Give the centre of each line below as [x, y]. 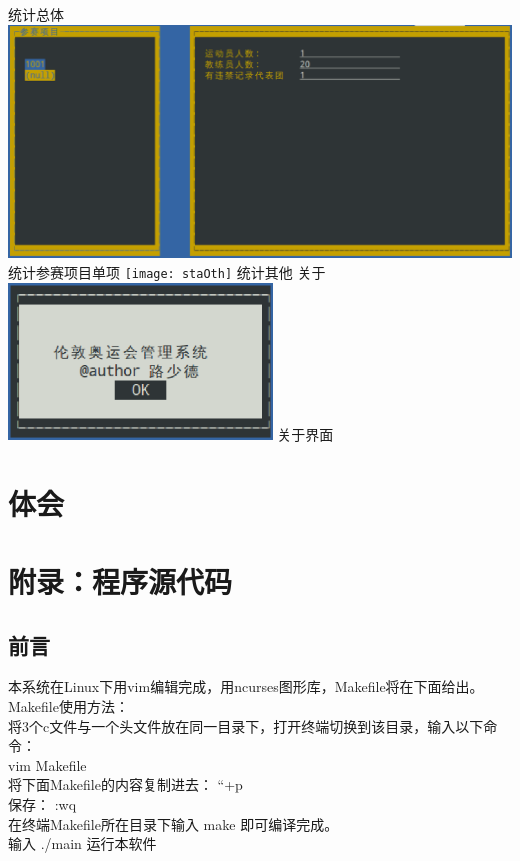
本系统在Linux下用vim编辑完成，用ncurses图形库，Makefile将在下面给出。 [246, 686]
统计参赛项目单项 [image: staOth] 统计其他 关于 [167, 271]
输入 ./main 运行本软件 [82, 843]
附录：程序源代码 [120, 580]
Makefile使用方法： [68, 705]
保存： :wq [42, 803]
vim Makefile [47, 764]
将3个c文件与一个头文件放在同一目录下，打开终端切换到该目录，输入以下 [246, 725]
